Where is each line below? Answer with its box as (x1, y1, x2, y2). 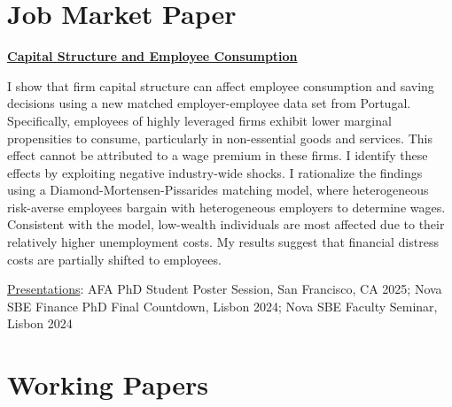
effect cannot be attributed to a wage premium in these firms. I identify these (7, 146, 428, 165)
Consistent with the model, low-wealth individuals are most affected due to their (7, 215, 445, 234)
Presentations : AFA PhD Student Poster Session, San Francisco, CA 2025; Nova (7, 280, 442, 298)
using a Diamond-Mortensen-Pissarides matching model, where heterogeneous (7, 180, 429, 199)
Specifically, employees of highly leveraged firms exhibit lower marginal (7, 111, 392, 129)
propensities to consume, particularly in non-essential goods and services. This (7, 128, 433, 147)
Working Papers (7, 366, 208, 403)
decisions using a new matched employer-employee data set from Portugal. (7, 94, 411, 112)
